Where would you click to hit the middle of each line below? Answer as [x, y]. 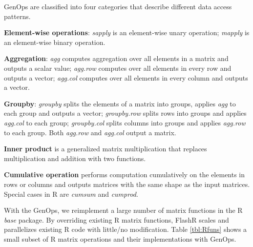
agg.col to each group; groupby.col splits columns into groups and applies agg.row [125, 122]
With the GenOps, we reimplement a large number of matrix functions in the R [123, 210]
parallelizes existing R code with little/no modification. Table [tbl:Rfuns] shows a [126, 229]
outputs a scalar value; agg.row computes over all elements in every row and [118, 68]
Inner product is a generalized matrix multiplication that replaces [105, 149]
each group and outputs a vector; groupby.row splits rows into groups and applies [125, 113]
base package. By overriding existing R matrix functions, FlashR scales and [116, 219]
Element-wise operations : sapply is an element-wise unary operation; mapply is [127, 32]
